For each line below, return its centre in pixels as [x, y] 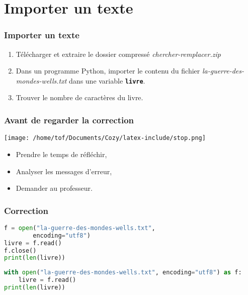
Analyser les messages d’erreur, [64, 171]
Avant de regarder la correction [69, 120]
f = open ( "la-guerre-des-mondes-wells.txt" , [80, 228]
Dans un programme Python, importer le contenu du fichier [108, 71]
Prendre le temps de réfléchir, [61, 154]
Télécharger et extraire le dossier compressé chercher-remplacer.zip [118, 54]
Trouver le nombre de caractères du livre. [79, 97]
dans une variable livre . [107, 80]
